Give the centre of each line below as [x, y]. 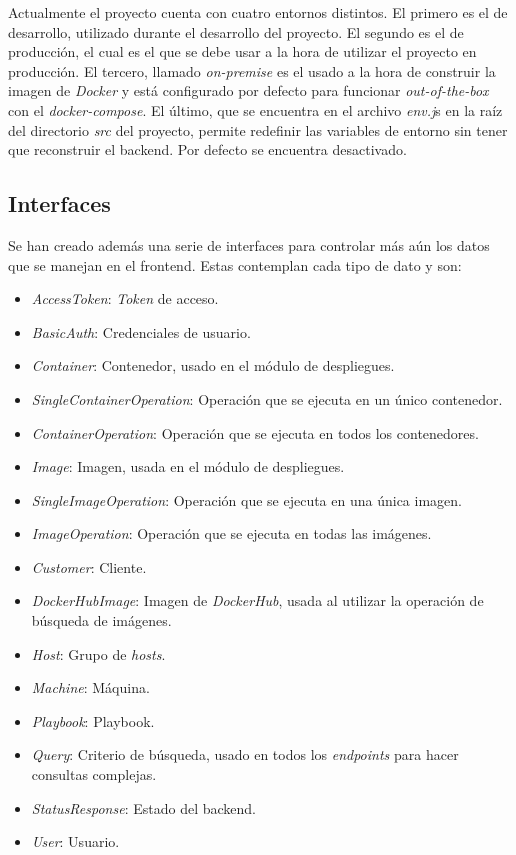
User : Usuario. [75, 841]
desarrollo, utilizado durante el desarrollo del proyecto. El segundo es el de [236, 31]
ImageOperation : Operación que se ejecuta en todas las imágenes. [231, 533]
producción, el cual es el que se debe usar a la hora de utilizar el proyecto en [242, 51]
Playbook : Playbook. [93, 720]
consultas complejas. [94, 774]
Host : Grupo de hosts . [98, 653]
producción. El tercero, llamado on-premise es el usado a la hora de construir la [252, 70]
